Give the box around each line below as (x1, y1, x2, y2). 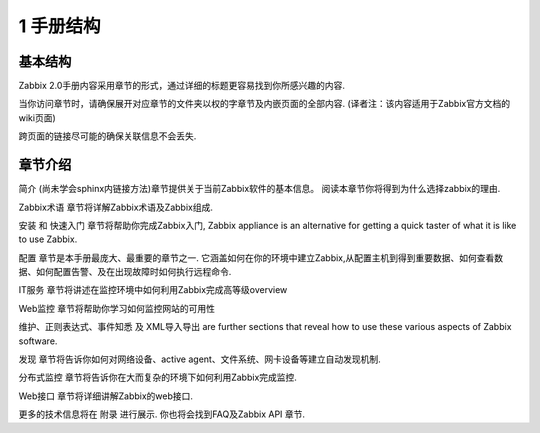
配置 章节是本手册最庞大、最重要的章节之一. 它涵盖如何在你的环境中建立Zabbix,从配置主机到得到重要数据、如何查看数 (18, 251, 504, 264)
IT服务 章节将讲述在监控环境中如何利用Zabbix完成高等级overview (18, 284, 288, 296)
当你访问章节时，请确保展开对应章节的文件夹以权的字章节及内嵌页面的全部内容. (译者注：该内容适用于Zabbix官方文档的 (18, 98, 510, 110)
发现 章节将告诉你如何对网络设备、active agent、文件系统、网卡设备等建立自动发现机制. (18, 353, 381, 365)
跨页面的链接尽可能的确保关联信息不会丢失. (18, 130, 197, 142)
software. (18, 335, 58, 347)
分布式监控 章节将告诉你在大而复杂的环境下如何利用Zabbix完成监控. (18, 371, 297, 384)
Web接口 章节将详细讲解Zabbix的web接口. (18, 390, 194, 402)
